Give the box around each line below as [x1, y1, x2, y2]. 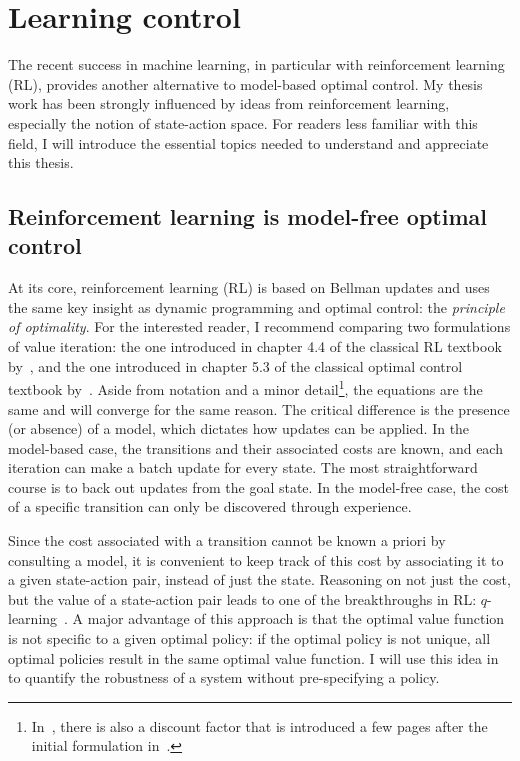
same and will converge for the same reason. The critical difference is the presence [8, 398, 510, 419]
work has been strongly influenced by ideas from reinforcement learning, [8, 93, 450, 114]
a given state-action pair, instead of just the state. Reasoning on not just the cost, [8, 569, 511, 590]
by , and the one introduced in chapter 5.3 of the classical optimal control [8, 355, 463, 376]
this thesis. [8, 152, 74, 173]
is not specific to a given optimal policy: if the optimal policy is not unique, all [8, 628, 491, 649]
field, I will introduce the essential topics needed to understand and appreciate [8, 132, 489, 153]
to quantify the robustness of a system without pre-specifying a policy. [8, 667, 440, 688]
